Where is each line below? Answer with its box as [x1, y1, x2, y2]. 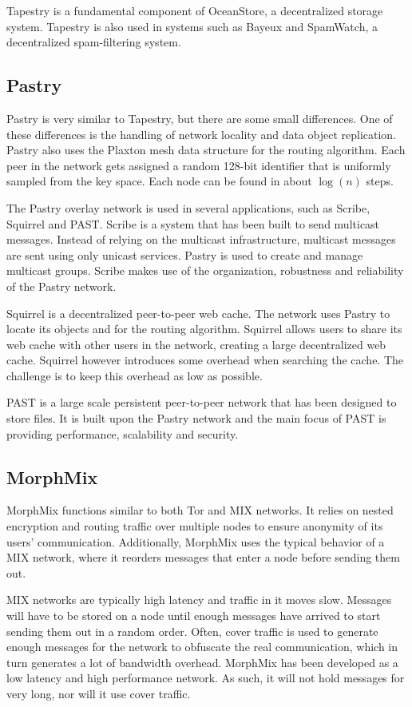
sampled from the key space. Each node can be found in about [6, 173, 312, 189]
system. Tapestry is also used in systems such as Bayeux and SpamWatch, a [6, 18, 378, 34]
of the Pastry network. [6, 277, 117, 294]
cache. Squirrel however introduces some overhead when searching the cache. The [6, 352, 404, 368]
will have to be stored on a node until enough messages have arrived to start [6, 607, 381, 624]
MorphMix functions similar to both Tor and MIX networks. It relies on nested [6, 502, 394, 518]
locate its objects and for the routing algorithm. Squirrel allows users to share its [6, 320, 402, 337]
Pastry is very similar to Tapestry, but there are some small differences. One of [6, 109, 393, 126]
